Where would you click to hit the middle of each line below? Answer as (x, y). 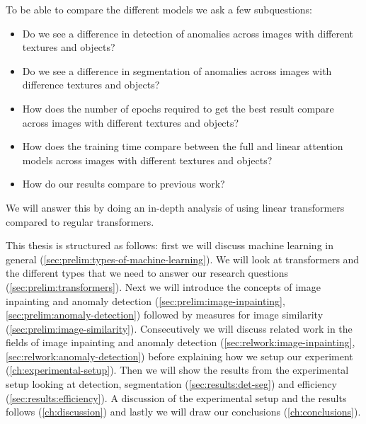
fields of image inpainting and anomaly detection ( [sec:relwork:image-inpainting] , (181, 342)
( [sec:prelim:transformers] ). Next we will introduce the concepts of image (163, 286)
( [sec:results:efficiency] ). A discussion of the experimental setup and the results (176, 397)
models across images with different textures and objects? (147, 160)
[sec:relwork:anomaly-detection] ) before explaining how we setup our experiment (179, 356)
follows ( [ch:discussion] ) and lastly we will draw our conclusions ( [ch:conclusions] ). (183, 412)
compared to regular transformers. (80, 221)
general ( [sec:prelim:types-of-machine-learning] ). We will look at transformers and (183, 259)
